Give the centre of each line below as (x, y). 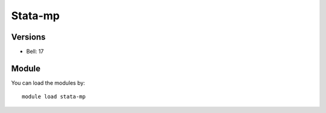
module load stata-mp (54, 97)
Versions (28, 37)
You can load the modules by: (48, 83)
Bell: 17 (35, 52)
